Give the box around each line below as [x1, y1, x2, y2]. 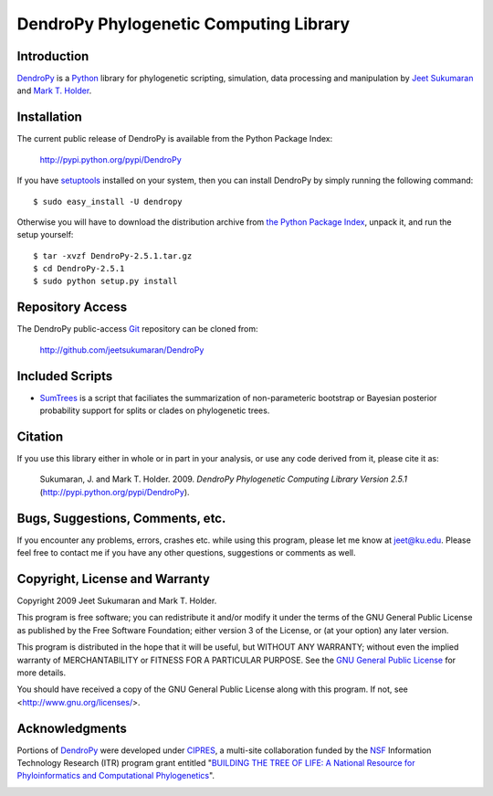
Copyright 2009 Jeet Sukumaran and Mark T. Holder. [16, 595, 217, 606]
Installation [16, 110, 82, 125]
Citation [16, 429, 64, 444]
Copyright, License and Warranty [16, 571, 210, 587]
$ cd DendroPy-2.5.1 [33, 263, 125, 274]
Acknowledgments [16, 720, 128, 736]
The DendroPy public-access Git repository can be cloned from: [16, 324, 259, 334]
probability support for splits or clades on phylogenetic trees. [39, 405, 270, 416]
